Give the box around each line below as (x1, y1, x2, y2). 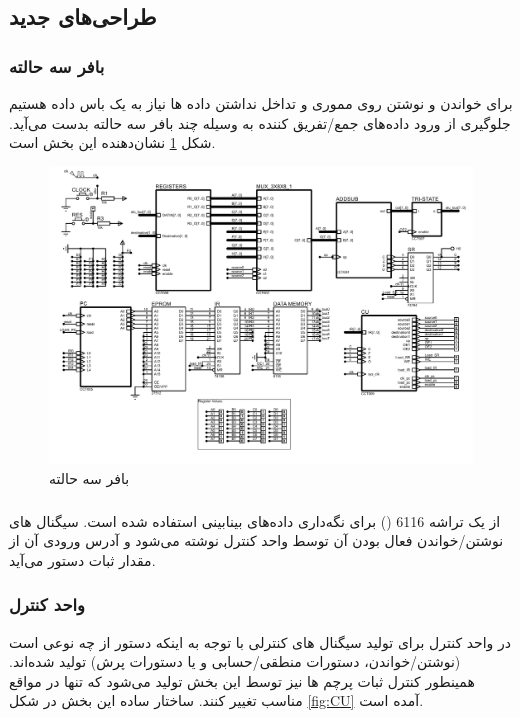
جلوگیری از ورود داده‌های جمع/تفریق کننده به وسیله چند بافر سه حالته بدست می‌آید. (9, 112, 511, 133)
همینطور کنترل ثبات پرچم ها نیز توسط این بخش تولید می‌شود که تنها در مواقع (9, 670, 475, 691)
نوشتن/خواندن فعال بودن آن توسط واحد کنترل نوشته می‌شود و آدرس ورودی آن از (9, 530, 504, 551)
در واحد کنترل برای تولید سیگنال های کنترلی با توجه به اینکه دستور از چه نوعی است (9, 631, 512, 652)
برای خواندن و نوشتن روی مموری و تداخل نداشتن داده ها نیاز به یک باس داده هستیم (9, 93, 513, 113)
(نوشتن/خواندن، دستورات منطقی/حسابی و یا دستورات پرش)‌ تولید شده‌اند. (9, 651, 461, 672)
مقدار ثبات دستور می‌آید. (9, 549, 156, 570)
